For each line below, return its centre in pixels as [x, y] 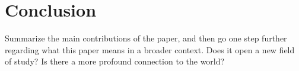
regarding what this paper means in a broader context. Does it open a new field [150, 49]
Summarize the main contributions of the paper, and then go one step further [146, 38]
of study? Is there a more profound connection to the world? [115, 61]
